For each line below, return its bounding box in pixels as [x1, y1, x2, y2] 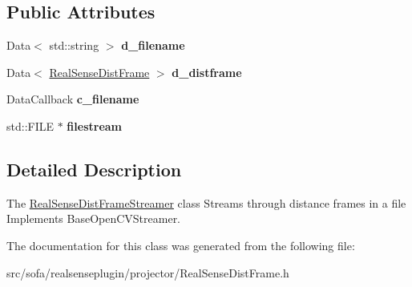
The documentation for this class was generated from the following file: [6, 236, 355, 253]
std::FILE [6, 117, 55, 134]
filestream [67, 117, 122, 134]
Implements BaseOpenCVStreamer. [6, 210, 181, 227]
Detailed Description [6, 156, 182, 181]
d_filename [121, 37, 185, 54]
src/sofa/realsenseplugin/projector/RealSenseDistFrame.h [6, 264, 289, 281]
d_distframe [172, 63, 242, 80]
